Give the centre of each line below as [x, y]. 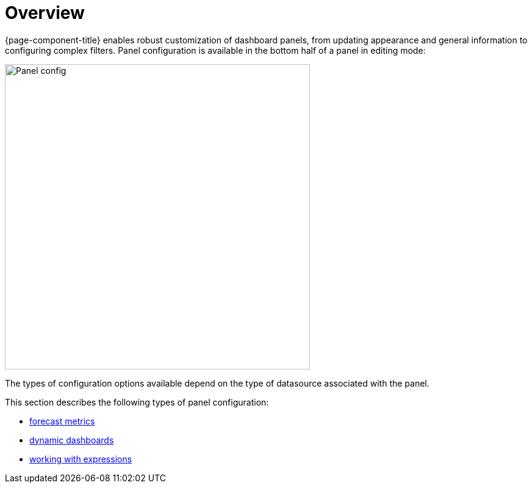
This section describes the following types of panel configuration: [137, 402]
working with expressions [81, 459]
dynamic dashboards [72, 440]
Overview [45, 13]
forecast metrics [62, 421]
